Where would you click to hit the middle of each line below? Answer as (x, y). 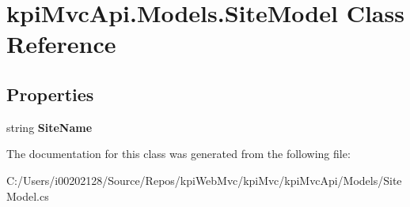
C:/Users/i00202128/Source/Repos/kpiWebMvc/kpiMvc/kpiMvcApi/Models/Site (204, 180)
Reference (61, 44)
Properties (50, 94)
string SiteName (49, 127)
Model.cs (28, 196)
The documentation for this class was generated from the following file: (178, 154)
